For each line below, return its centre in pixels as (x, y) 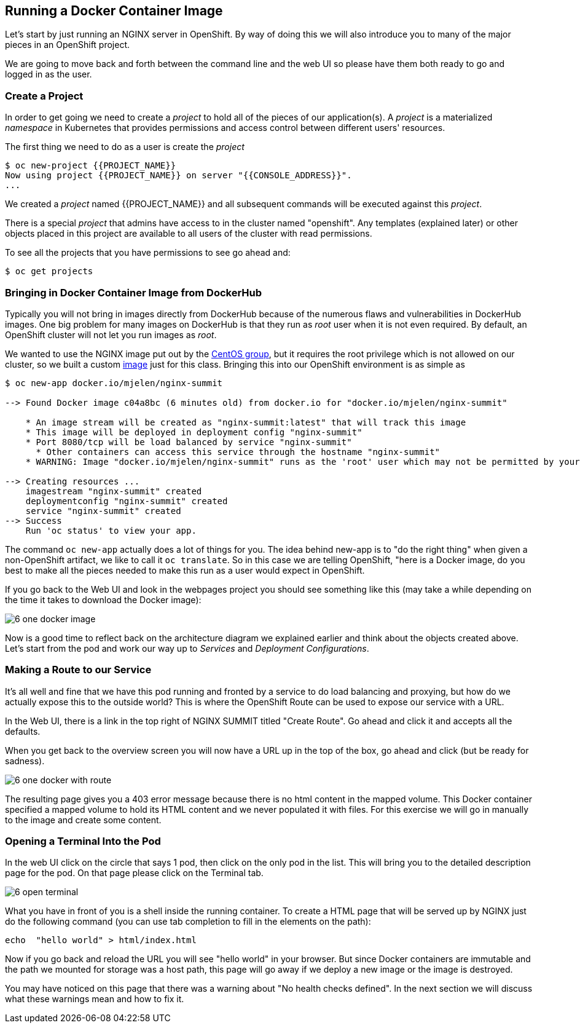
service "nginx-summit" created (103, 511)
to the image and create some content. (83, 820)
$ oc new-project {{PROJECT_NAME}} (91, 166)
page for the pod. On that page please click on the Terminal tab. (134, 873)
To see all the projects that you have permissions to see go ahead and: (148, 253)
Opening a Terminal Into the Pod (83, 841)
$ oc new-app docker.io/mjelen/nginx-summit (114, 383)
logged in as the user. (49, 74)
